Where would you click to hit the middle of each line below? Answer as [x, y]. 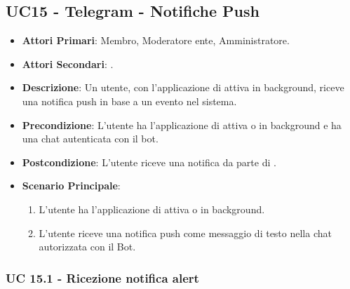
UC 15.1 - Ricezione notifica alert [102, 277]
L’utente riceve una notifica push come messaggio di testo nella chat [185, 233]
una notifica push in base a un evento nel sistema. [129, 101]
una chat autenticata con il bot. [90, 139]
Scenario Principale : [71, 186]
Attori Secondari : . [68, 63]
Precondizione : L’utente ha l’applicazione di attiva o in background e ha [182, 125]
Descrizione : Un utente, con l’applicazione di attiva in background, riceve [183, 87]
